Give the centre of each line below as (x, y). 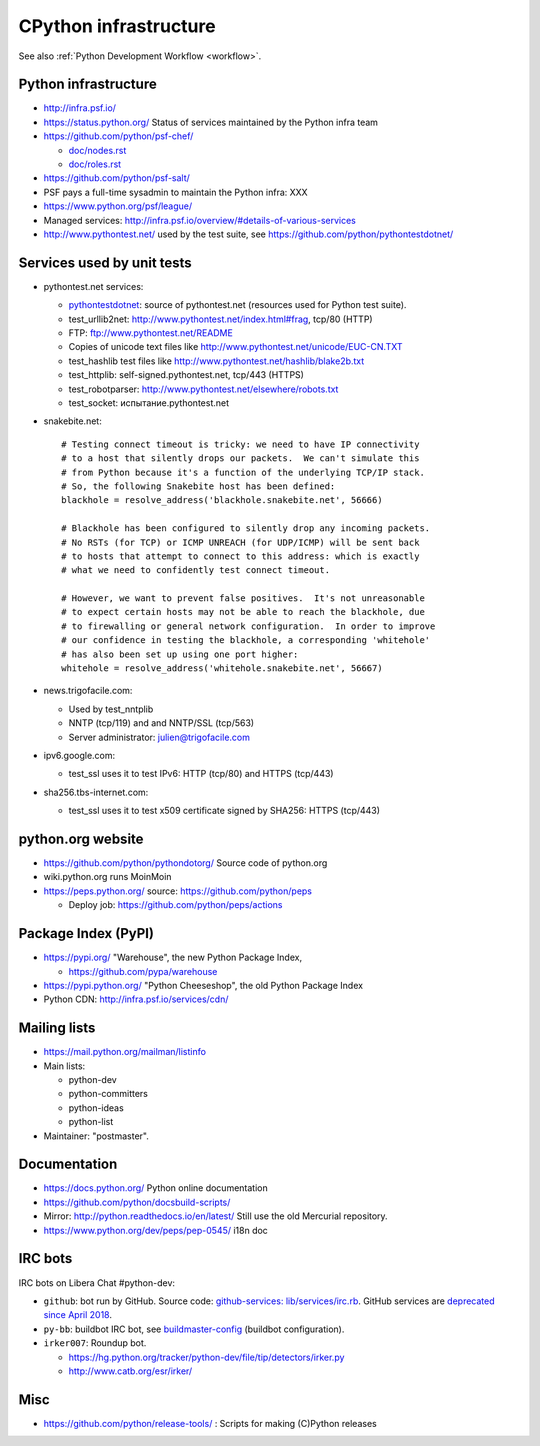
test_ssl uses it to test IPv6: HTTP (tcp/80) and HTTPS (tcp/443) (201, 774)
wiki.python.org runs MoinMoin (107, 877)
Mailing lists (57, 1028)
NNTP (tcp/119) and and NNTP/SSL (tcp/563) (161, 723)
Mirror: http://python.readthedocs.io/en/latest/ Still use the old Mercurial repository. (216, 1216)
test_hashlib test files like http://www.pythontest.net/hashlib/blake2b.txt (216, 361)
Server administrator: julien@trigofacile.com (159, 737)
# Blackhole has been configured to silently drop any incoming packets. (246, 528)
